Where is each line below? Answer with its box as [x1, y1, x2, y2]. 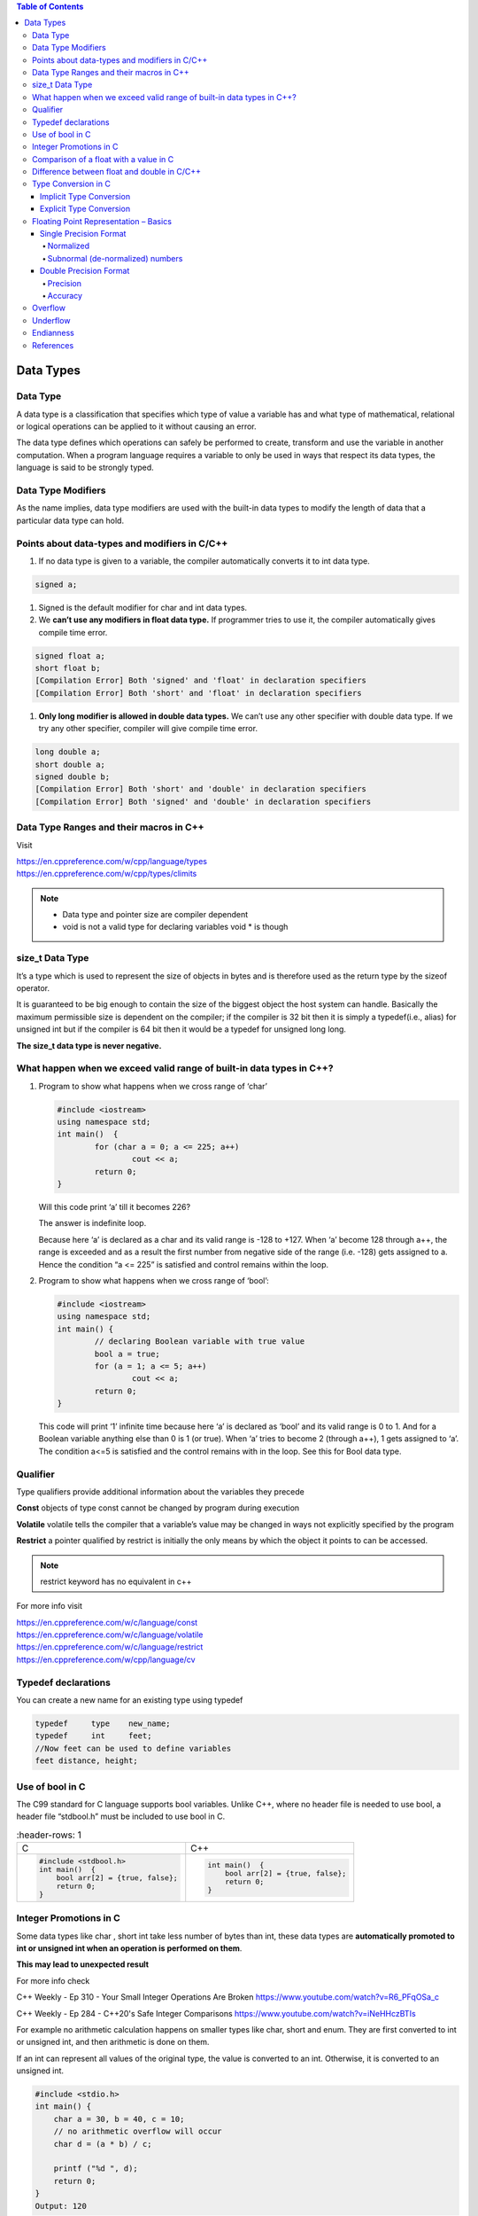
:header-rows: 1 [16, 1829, 81, 1841]
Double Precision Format [40, 266, 130, 277]
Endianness [32, 328, 74, 339]
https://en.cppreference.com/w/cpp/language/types [16, 855, 208, 866]
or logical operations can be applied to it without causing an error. [16, 421, 257, 432]
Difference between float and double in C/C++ [32, 167, 201, 177]
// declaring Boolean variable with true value [94, 1337, 305, 1346]
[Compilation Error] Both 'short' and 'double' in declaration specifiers [35, 784, 367, 794]
